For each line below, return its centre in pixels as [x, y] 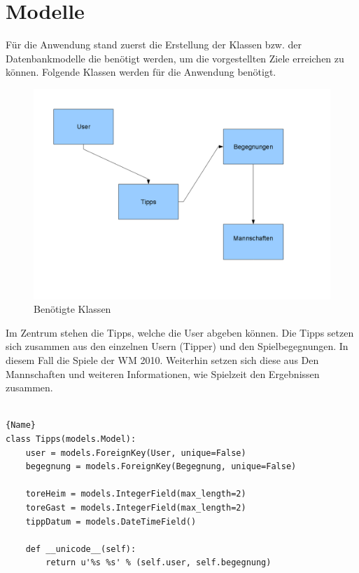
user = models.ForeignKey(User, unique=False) [136, 453]
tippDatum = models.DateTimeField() [111, 521]
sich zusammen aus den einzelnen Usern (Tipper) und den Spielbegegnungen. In [177, 346]
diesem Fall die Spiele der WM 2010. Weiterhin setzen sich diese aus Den [162, 360]
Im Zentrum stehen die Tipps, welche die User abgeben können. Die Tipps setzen [180, 332]
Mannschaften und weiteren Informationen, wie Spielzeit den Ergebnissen [163, 373]
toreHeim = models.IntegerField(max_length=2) [136, 494]
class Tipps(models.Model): [71, 439]
